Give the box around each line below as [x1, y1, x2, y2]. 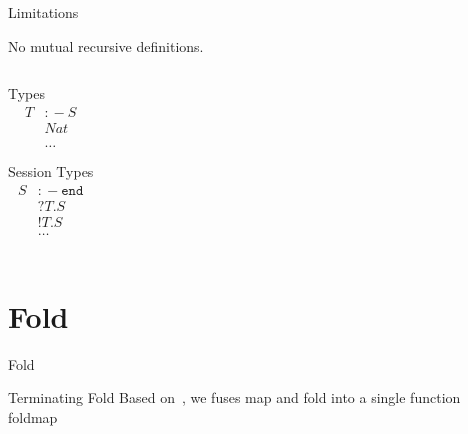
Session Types [8, 160, 94, 181]
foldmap [8, 407, 58, 428]
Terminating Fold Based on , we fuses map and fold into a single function [8, 387, 461, 408]
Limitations [8, 2, 79, 22]
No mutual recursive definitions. [8, 35, 204, 56]
